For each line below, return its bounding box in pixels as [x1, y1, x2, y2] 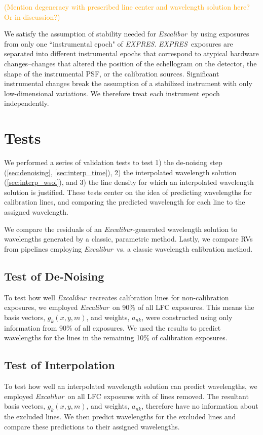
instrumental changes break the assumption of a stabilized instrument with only [4, 78, 252, 89]
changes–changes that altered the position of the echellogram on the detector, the [4, 58, 257, 68]
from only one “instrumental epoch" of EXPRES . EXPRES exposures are [4, 38, 233, 49]
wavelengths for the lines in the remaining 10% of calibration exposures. [4, 332, 228, 343]
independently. [4, 98, 49, 108]
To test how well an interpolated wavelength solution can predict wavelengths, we [4, 380, 257, 391]
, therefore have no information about [141, 401, 258, 411]
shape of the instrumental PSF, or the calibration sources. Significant [4, 68, 219, 78]
